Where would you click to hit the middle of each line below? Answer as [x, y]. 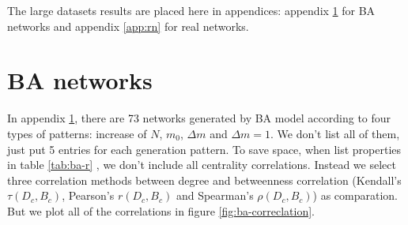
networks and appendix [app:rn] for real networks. [128, 26]
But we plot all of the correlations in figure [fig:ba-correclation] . [161, 210]
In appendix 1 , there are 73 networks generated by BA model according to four [199, 118]
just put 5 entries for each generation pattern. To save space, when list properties [204, 149]
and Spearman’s [215, 195]
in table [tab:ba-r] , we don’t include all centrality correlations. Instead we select [202, 165]
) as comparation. [355, 195]
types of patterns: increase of [77, 133]
